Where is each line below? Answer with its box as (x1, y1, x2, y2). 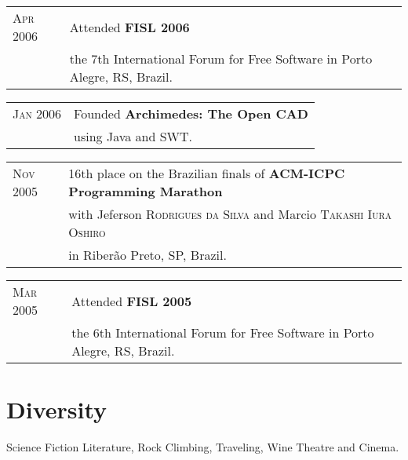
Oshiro (68, 223, 106, 241)
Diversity (6, 393, 107, 425)
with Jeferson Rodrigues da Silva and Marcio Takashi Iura (68, 205, 392, 223)
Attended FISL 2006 (69, 17, 190, 36)
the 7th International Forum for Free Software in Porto (69, 49, 373, 68)
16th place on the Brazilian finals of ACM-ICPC (68, 164, 345, 182)
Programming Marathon (68, 182, 223, 200)
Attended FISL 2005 (71, 291, 192, 310)
